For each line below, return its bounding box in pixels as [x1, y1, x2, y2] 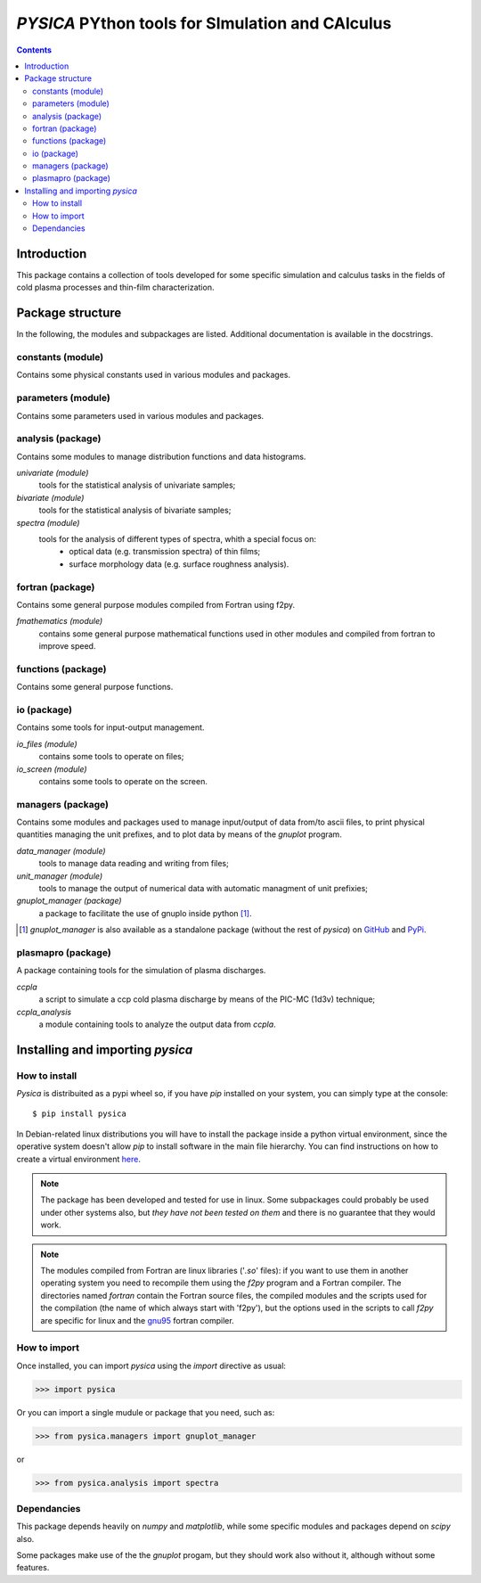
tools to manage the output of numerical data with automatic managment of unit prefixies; [38, 883, 369, 894]
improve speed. [38, 641, 96, 652]
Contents [16, 45, 53, 55]
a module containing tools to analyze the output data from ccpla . [38, 1019, 276, 1029]
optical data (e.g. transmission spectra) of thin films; [69, 546, 261, 557]
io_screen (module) [16, 763, 87, 775]
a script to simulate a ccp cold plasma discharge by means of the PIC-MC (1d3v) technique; [38, 994, 376, 1005]
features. [16, 1562, 50, 1573]
